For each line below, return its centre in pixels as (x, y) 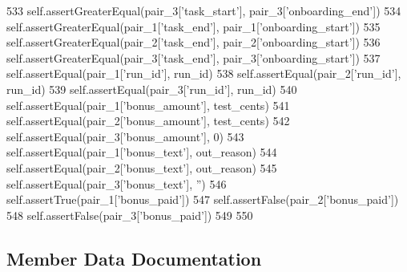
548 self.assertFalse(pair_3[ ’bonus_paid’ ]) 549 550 (130, 215)
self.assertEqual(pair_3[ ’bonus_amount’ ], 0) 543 (125, 136)
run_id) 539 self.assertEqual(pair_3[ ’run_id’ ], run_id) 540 (152, 89)
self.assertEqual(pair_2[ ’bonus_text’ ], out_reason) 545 (142, 167)
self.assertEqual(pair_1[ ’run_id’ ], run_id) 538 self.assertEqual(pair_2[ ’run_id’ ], (204, 73)
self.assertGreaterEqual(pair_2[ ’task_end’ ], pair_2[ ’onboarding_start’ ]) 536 (193, 42)
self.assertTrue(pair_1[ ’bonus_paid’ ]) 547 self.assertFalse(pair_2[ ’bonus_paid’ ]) (203, 199)
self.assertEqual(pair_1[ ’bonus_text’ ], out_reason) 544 (142, 152)
